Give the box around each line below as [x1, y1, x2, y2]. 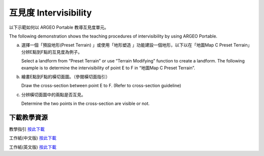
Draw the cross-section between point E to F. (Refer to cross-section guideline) [21, 83, 181, 89]
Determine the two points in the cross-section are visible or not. [21, 100, 150, 107]
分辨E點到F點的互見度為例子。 [21, 49, 83, 55]
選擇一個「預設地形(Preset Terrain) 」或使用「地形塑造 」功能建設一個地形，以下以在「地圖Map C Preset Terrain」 [21, 42, 252, 48]
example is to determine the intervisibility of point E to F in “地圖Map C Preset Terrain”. [21, 65, 196, 71]
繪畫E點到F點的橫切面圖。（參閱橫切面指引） [21, 74, 110, 79]
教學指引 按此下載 [9, 126, 45, 132]
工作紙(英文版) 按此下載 [9, 144, 57, 150]
